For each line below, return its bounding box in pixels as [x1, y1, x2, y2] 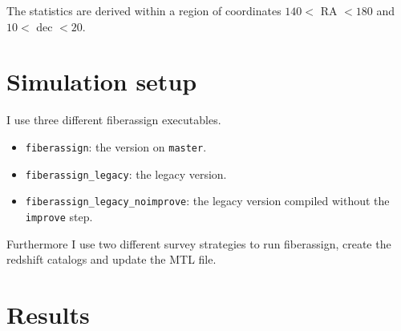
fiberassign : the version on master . [25, 138, 207, 155]
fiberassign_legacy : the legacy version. [25, 165, 227, 182]
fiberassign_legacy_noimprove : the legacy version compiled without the [25, 192, 390, 209]
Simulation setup [6, 65, 197, 98]
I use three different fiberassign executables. [6, 111, 221, 128]
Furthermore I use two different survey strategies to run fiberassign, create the [6, 235, 391, 252]
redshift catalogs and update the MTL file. [6, 251, 217, 268]
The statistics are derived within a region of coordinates [6, 2, 282, 18]
